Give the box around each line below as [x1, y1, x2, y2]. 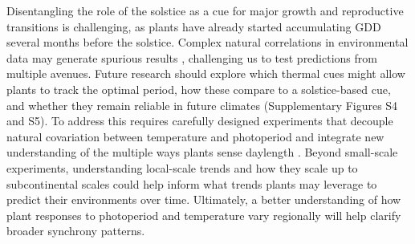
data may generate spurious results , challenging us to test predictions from [6, 49, 377, 66]
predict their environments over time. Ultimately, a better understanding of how [6, 191, 401, 208]
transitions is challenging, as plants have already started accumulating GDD [6, 18, 381, 35]
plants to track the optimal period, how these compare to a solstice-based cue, [6, 80, 391, 97]
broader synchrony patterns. [6, 222, 145, 239]
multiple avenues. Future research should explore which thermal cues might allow [6, 65, 405, 82]
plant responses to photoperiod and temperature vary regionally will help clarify [6, 206, 401, 223]
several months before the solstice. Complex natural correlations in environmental [6, 34, 409, 51]
